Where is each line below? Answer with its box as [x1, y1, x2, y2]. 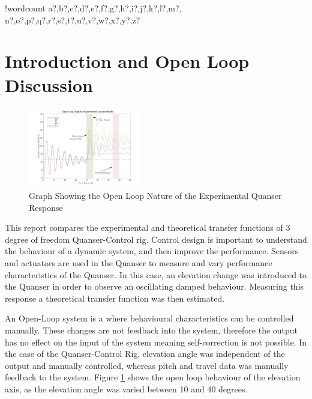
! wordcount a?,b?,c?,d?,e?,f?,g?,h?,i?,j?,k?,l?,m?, [5, 2, 182, 14]
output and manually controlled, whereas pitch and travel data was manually [5, 359, 289, 371]
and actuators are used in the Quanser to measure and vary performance [5, 256, 272, 269]
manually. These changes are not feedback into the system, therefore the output [5, 323, 298, 336]
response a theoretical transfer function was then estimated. [5, 291, 225, 304]
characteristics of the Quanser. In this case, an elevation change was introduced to [5, 268, 307, 281]
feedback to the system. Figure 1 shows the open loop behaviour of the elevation [5, 371, 301, 383]
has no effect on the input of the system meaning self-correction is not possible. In [5, 335, 307, 348]
